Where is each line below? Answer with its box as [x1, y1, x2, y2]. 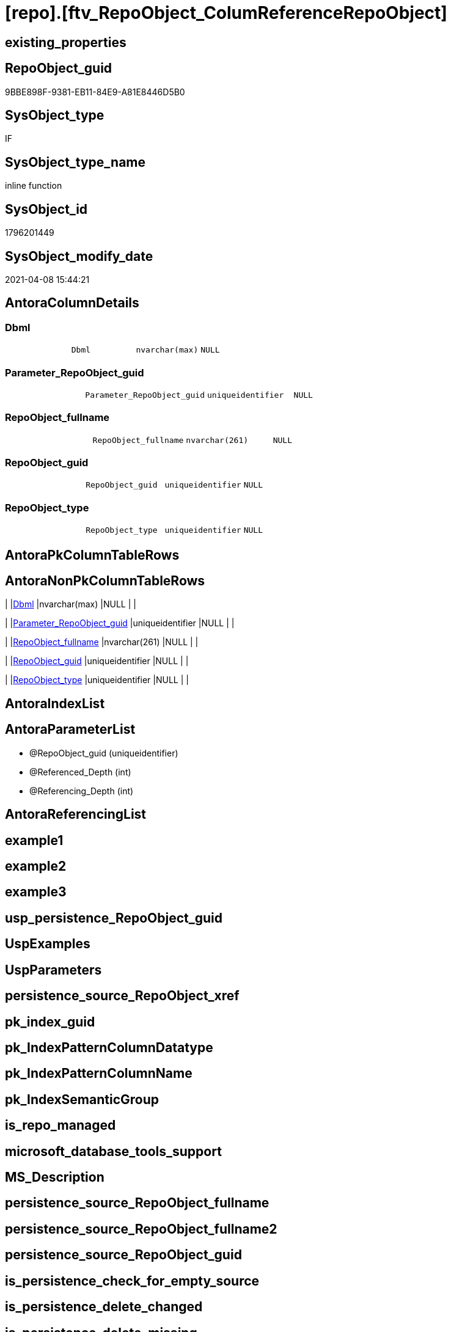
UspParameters [5, 962, 102, 978]
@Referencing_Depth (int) [29, 785, 134, 796]
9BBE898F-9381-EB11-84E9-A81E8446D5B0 [5, 86, 185, 97]
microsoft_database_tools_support [5, 1143, 222, 1159]
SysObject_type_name [5, 154, 146, 170]
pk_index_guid [5, 1014, 95, 1030]
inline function [5, 180, 62, 191]
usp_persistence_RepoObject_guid [5, 910, 223, 926]
